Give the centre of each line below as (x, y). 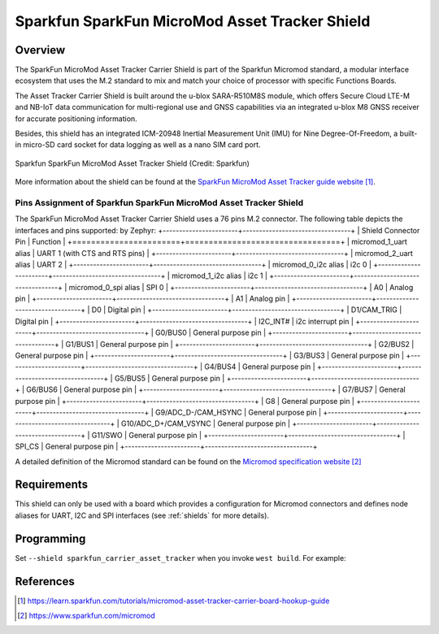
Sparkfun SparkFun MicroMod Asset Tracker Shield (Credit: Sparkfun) (132, 163)
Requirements (52, 485)
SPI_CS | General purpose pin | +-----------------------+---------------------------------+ (166, 446)
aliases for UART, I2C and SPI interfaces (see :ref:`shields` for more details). (142, 515)
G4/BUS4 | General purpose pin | (260, 367)
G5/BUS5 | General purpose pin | (170, 378)
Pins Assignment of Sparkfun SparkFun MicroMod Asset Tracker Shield (159, 202)
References (45, 581)
